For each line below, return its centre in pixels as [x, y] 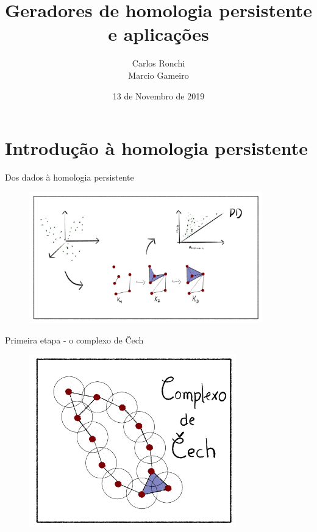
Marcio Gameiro [158, 75]
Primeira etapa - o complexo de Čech [74, 340]
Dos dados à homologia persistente [69, 177]
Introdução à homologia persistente [157, 148]
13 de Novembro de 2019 [158, 95]
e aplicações [158, 34]
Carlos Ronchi [158, 63]
